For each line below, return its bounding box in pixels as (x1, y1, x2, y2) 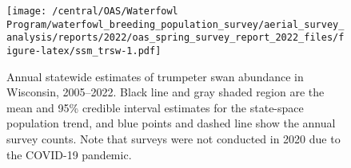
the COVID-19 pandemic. (6, 146, 132, 162)
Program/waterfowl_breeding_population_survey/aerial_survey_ (6, 18, 345, 30)
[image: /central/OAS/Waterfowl (6, 6, 178, 17)
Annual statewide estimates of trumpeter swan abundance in (6, 68, 304, 84)
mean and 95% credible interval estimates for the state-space (6, 99, 304, 115)
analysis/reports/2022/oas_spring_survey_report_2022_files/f (6, 32, 345, 44)
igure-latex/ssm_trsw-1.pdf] (6, 45, 162, 57)
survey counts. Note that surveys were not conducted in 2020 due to (6, 131, 341, 147)
